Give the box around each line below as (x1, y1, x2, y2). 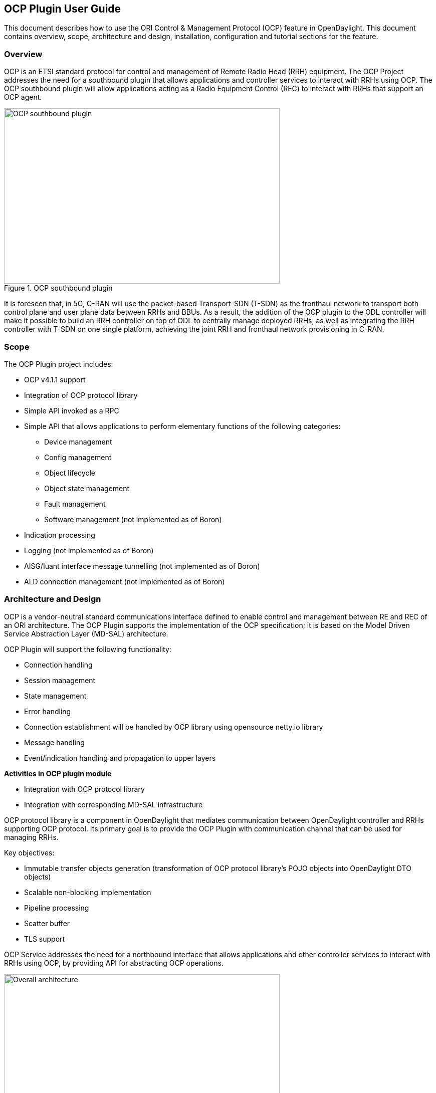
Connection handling (24, 660, 93, 669)
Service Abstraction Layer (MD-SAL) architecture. (4, 629, 168, 638)
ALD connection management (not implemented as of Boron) (24, 577, 225, 586)
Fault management (44, 499, 106, 508)
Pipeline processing (24, 903, 89, 912)
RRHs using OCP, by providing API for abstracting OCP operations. (4, 958, 224, 967)
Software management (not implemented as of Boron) (44, 515, 222, 524)
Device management (44, 437, 112, 446)
